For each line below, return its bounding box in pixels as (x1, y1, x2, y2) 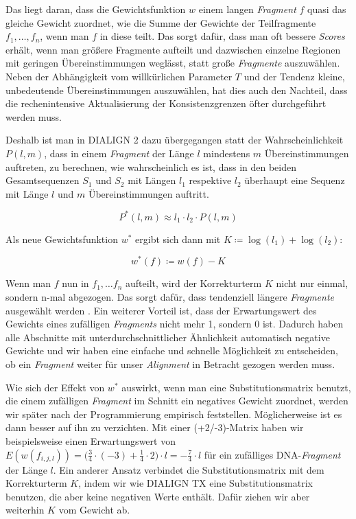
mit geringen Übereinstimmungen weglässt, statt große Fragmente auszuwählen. (5, 56, 340, 70)
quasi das (307, 2, 346, 16)
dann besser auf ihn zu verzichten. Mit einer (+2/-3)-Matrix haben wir (5, 420, 304, 435)
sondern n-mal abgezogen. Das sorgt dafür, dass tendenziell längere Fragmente (5, 290, 334, 304)
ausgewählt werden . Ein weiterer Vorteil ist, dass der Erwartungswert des (5, 303, 317, 317)
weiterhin (5, 503, 45, 517)
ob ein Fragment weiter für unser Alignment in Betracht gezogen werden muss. (5, 357, 335, 371)
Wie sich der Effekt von (5, 380, 105, 394)
